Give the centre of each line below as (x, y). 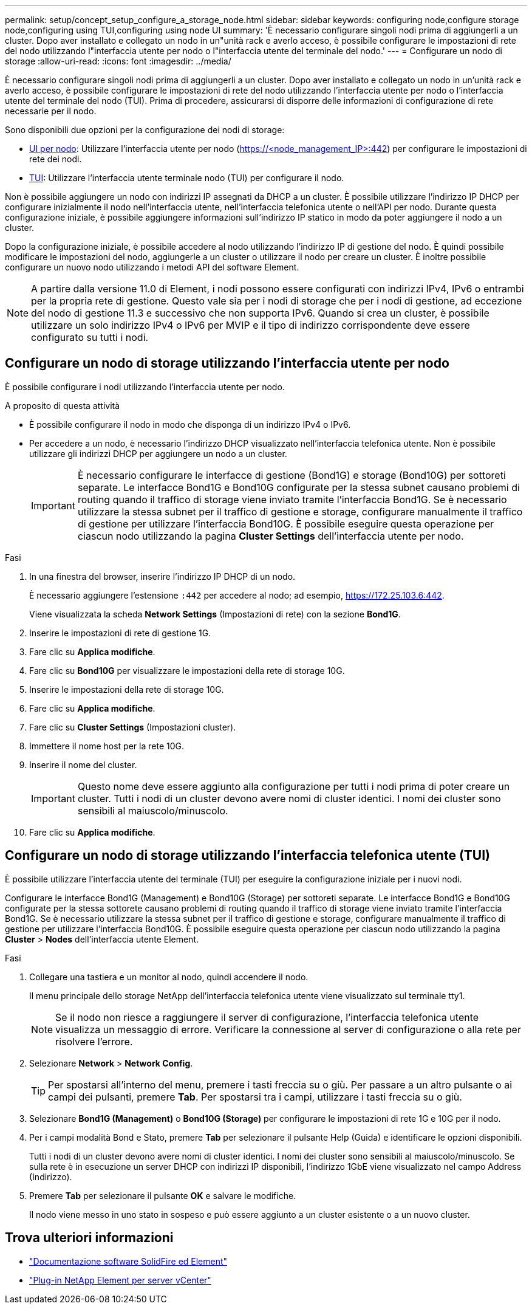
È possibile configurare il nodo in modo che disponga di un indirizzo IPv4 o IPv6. (190, 424)
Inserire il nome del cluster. (83, 764)
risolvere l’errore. (94, 1041)
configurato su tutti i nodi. (90, 337)
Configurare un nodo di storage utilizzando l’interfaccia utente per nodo (227, 363)
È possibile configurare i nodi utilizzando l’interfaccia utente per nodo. (145, 387)
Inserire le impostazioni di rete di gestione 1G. (120, 633)
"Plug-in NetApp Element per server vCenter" (120, 1280)
